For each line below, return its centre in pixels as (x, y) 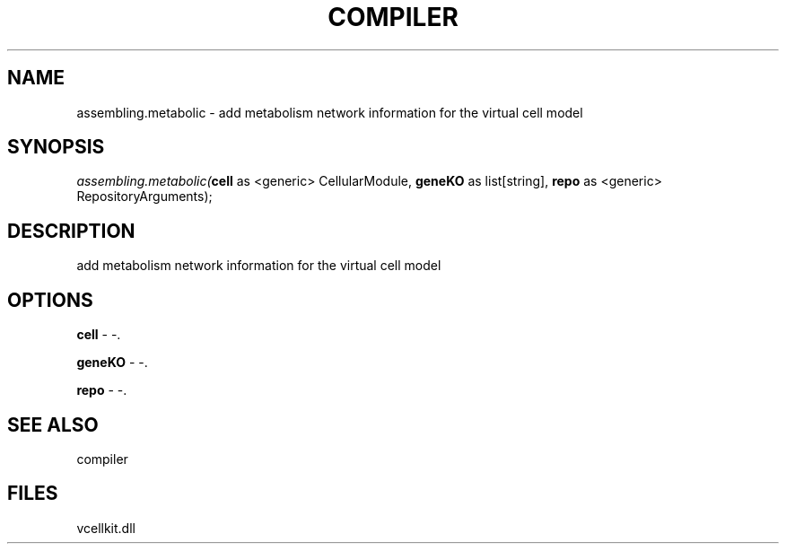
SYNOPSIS (56, 147)
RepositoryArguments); (144, 197)
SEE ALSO (53, 424)
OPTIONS (50, 300)
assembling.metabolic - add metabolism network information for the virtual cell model (330, 112)
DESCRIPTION (71, 231)
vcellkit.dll (106, 528)
